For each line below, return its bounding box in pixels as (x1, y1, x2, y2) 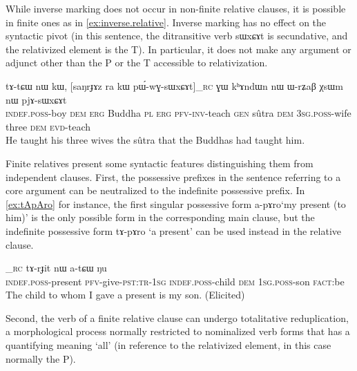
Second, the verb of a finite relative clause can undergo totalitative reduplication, (6, 310, 349, 325)
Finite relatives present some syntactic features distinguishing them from (6, 155, 313, 170)
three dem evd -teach (6, 119, 90, 133)
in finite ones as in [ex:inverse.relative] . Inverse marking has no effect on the (6, 15, 327, 29)
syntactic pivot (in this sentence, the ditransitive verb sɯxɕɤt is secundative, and (6, 28, 348, 43)
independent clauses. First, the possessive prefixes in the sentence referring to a (6, 169, 341, 184)
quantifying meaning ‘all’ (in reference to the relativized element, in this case (6, 338, 331, 352)
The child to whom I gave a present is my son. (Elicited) (6, 287, 245, 302)
